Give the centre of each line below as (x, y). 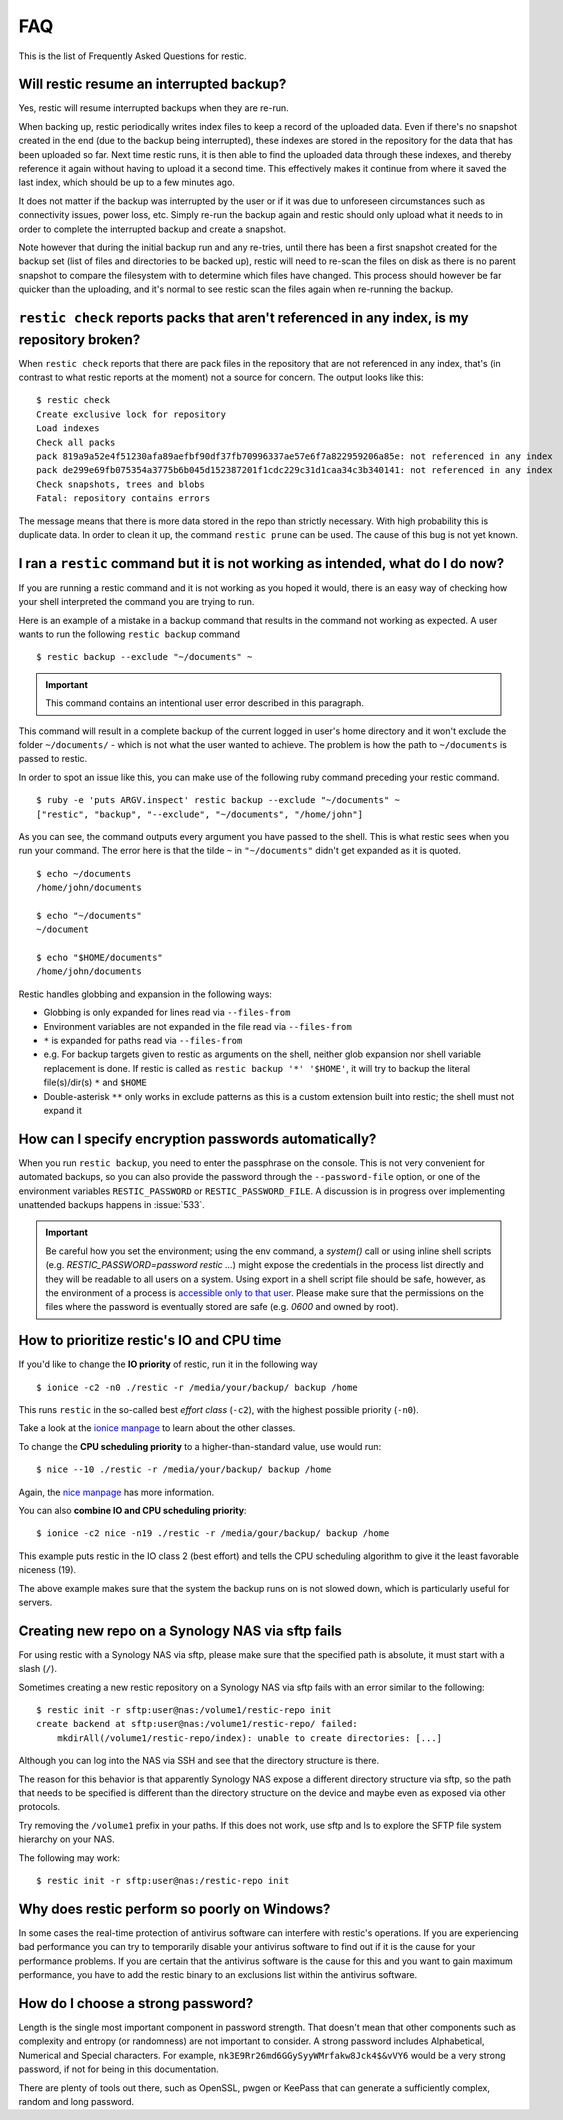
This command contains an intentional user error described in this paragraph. (205, 703)
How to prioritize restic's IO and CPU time (150, 1340)
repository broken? (79, 339)
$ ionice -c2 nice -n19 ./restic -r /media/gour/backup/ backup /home (213, 1533)
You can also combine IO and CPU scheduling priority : (132, 1511)
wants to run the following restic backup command (129, 634)
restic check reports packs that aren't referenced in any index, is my (243, 317)
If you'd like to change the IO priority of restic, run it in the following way (168, 1364)
